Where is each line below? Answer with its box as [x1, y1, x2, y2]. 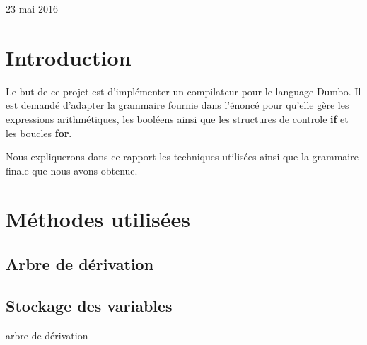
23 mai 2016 [6, 1, 58, 16]
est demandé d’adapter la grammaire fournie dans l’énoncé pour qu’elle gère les [6, 98, 349, 112]
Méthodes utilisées [6, 204, 190, 233]
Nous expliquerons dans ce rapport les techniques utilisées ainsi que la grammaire [6, 149, 359, 164]
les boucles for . [6, 125, 72, 140]
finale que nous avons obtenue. [6, 163, 138, 177]
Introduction [6, 42, 132, 71]
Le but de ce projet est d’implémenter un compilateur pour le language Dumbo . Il [6, 83, 361, 98]
